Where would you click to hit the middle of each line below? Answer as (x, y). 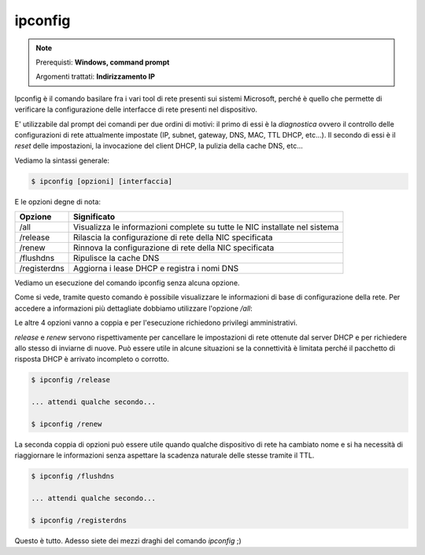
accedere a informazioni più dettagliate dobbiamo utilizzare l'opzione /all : (133, 308)
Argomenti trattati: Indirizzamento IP (95, 77)
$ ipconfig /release (70, 380)
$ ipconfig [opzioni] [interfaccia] (102, 181)
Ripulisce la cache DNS (116, 258)
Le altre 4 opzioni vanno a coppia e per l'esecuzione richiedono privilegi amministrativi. (156, 323)
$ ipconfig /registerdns (79, 520)
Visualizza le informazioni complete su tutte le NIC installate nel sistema (206, 227)
